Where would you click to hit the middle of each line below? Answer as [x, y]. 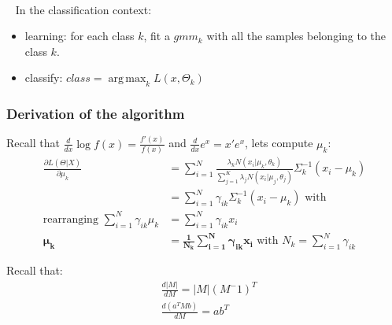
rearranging [70, 219]
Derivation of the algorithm [96, 114]
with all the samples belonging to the [296, 36]
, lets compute [279, 143]
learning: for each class [80, 36]
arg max [127, 79]
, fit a [157, 36]
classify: [44, 78]
